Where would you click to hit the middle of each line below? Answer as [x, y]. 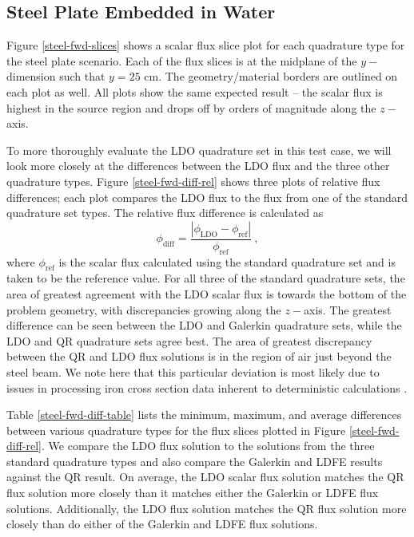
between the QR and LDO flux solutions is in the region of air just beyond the [199, 356]
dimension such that [56, 76]
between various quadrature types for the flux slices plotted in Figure [176, 430]
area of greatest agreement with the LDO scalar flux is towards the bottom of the [207, 293]
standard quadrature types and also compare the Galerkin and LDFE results [195, 461]
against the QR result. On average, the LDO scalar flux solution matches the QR [205, 477]
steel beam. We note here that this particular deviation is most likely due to [193, 371]
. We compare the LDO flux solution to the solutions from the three [208, 446]
